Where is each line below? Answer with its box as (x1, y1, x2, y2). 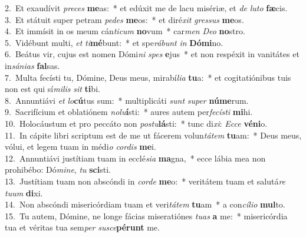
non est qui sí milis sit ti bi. (5, 83, 100, 95)
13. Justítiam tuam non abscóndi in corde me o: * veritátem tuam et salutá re (5, 175, 286, 187)
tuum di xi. (5, 186, 43, 199)
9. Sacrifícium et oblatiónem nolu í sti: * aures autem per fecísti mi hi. (5, 106, 253, 118)
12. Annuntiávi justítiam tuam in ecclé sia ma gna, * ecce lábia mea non (5, 152, 266, 164)
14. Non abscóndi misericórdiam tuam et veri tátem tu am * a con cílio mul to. (5, 198, 285, 210)
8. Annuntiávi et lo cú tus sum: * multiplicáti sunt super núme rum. (5, 94, 249, 106)
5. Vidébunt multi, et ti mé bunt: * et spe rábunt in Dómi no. (5, 36, 223, 48)
